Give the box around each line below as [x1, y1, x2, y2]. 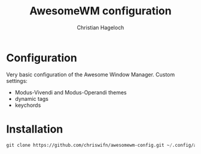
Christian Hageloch [77, 24, 124, 31]
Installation [6, 122, 63, 135]
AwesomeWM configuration [29, 4, 172, 18]
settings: [6, 77, 28, 84]
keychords [14, 101, 41, 109]
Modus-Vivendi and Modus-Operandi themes [14, 88, 127, 96]
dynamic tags [14, 95, 49, 102]
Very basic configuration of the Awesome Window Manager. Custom [6, 70, 175, 78]
